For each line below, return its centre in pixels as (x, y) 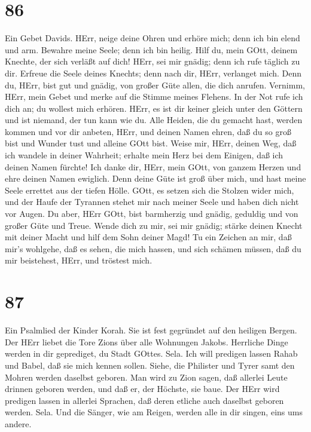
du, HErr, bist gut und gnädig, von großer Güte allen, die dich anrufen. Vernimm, (155, 85)
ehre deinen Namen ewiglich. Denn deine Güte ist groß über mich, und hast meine (155, 178)
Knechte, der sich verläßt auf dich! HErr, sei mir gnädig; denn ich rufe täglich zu (153, 61)
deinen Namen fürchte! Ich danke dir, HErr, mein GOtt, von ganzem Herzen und (153, 166)
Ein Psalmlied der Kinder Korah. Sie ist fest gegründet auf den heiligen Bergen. (151, 330)
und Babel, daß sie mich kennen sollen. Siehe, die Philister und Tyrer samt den (150, 365)
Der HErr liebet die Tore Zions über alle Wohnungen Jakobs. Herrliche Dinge (147, 341)
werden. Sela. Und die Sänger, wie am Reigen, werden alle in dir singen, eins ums (154, 412)
